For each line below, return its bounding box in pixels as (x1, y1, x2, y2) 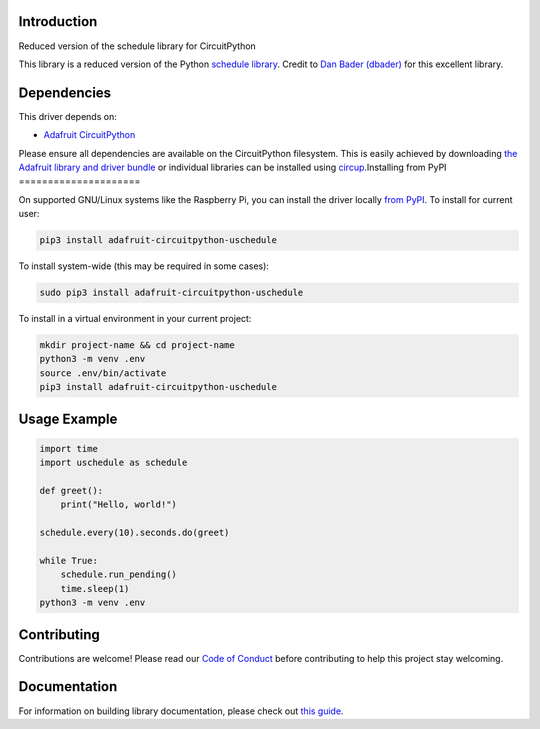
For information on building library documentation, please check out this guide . (18, 705, 344, 717)
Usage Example (18, 410, 118, 427)
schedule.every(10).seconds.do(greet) (39, 527, 230, 539)
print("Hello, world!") (60, 499, 177, 510)
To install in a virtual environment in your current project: (18, 313, 252, 325)
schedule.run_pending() (60, 569, 177, 580)
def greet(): (39, 485, 104, 497)
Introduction (18, 13, 98, 30)
